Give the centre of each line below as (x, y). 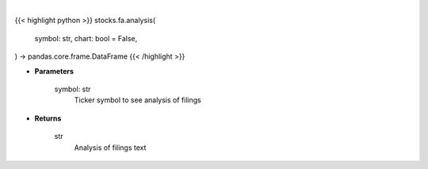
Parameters (54, 71)
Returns (48, 118)
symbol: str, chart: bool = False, (86, 38)
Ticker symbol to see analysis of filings (138, 100)
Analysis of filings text (110, 148)
